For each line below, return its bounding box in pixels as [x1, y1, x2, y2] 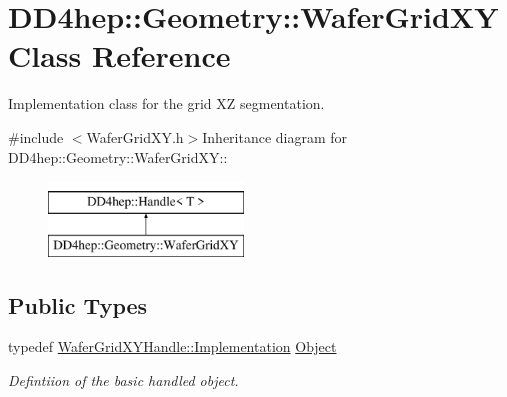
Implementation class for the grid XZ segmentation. [8, 93, 325, 114]
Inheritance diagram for [202, 126, 348, 147]
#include [8, 126, 64, 147]
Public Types [8, 289, 148, 320]
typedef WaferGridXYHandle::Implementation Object [8, 336, 337, 357]
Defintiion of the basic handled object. [8, 370, 239, 391]
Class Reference [8, 35, 231, 76]
